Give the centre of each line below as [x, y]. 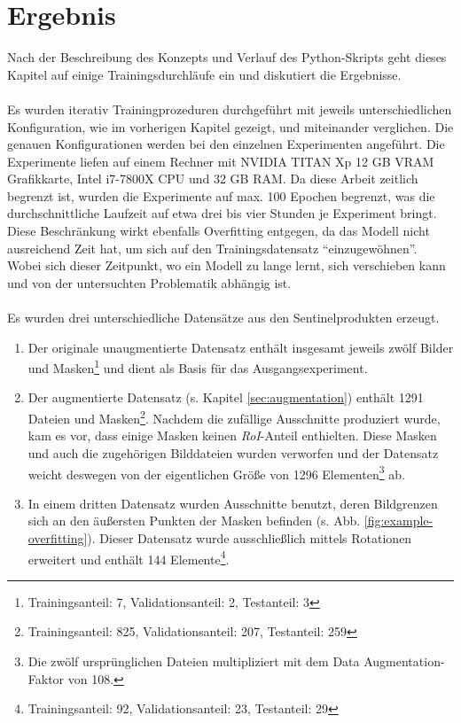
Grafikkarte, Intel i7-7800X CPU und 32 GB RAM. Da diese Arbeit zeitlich [213, 179]
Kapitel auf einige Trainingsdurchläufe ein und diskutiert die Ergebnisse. [204, 74]
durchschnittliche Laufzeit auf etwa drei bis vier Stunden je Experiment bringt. [222, 213]
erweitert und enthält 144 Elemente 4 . [129, 557]
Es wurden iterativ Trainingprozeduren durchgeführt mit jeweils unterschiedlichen [230, 109]
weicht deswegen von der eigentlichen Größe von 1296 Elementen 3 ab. [216, 472]
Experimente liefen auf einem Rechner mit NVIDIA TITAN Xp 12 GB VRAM [221, 161]
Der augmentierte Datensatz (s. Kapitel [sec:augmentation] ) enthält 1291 [226, 397]
